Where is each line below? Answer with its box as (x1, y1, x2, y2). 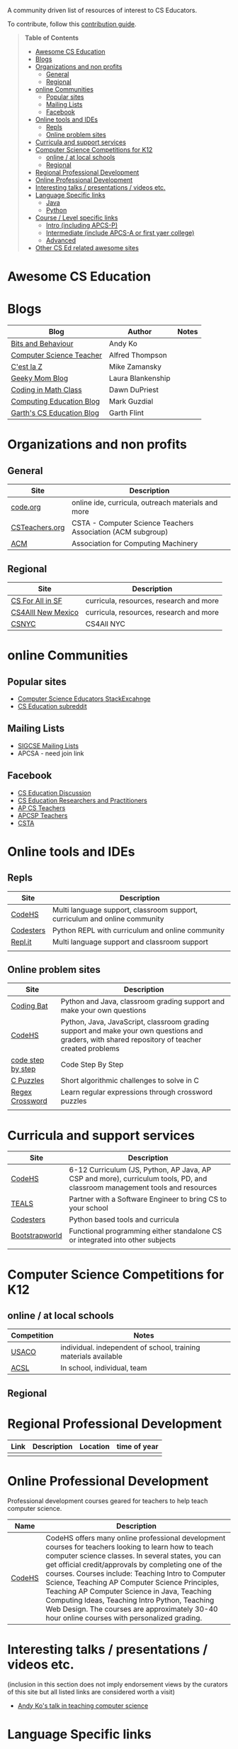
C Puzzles (11, 1076, 45, 1086)
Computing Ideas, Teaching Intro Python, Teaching (45, 1595, 215, 1605)
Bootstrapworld (11, 1231, 62, 1241)
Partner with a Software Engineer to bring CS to (69, 1194, 227, 1204)
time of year (116, 1441, 159, 1451)
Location (79, 1441, 110, 1451)
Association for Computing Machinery (72, 539, 198, 549)
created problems (60, 1044, 120, 1054)
